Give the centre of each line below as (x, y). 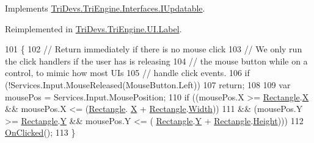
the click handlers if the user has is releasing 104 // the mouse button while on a (156, 61)
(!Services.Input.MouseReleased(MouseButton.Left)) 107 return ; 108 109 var (148, 84)
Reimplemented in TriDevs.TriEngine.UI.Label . (93, 28)
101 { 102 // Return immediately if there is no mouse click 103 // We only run (154, 49)
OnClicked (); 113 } (40, 132)
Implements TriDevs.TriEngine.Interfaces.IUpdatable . (105, 8)
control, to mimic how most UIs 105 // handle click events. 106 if (127, 73)
